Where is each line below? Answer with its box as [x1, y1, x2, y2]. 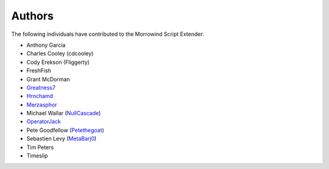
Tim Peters [26, 143, 54, 151]
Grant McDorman [26, 75, 70, 83]
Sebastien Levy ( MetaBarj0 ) [26, 135, 97, 142]
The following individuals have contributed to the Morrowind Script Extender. [11, 30, 204, 38]
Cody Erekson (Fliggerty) [26, 58, 90, 66]
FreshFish [26, 67, 52, 74]
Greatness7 [26, 84, 56, 91]
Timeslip [26, 152, 48, 159]
